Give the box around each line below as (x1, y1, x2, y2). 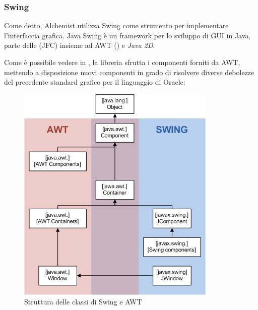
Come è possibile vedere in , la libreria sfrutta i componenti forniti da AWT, (4, 57, 240, 67)
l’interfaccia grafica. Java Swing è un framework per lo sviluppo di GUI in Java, (4, 30, 251, 40)
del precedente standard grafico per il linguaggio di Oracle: (4, 77, 185, 87)
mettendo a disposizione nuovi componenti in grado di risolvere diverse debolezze (4, 67, 254, 77)
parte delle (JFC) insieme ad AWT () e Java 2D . (4, 40, 155, 50)
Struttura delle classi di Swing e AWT (24, 296, 142, 307)
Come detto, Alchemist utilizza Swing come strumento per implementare (4, 20, 229, 31)
